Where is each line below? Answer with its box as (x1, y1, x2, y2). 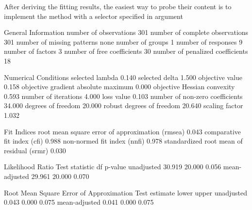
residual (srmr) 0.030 (4, 145, 66, 155)
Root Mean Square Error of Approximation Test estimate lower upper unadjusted (4, 187, 248, 197)
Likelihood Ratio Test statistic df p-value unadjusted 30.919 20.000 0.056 (4, 162, 221, 172)
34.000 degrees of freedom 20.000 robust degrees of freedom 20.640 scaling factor (4, 100, 243, 111)
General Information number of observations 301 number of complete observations (4, 27, 249, 37)
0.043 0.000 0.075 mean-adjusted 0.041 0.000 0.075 (4, 197, 154, 207)
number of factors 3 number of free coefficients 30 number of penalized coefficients (4, 46, 248, 56)
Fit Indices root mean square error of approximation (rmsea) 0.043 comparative (4, 126, 241, 136)
